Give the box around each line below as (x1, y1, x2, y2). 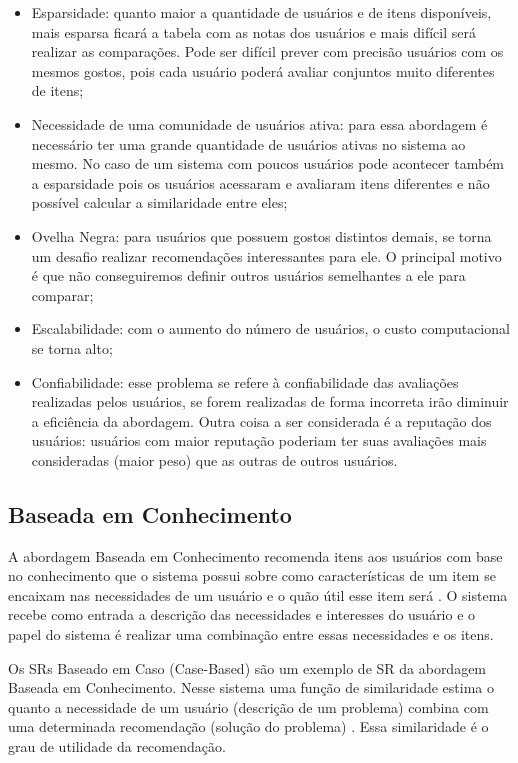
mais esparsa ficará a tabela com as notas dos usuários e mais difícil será (31, 21, 476, 42)
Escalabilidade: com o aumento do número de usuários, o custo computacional (31, 318, 510, 339)
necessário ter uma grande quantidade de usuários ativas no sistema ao (31, 133, 466, 154)
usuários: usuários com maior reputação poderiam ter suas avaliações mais (31, 430, 487, 451)
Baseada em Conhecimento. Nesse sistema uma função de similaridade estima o (8, 677, 495, 698)
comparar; (31, 284, 94, 305)
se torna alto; (31, 337, 113, 358)
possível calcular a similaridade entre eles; (31, 192, 288, 213)
